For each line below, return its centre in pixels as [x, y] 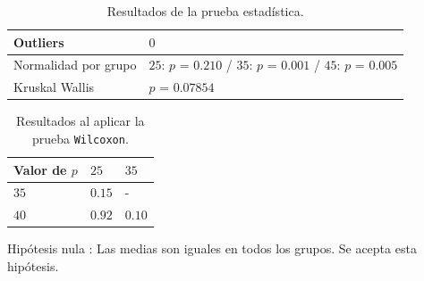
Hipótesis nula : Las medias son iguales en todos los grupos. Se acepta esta [212, 248]
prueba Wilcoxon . [80, 138]
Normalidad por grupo [75, 65]
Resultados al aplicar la [81, 121]
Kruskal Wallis [54, 87]
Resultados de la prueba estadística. [205, 11]
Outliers [39, 41]
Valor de [40, 169]
